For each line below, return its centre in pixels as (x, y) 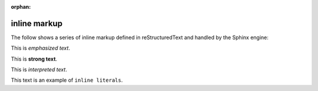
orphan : (21, 7)
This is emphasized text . (41, 48)
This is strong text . (34, 59)
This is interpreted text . (39, 69)
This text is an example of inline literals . (67, 80)
